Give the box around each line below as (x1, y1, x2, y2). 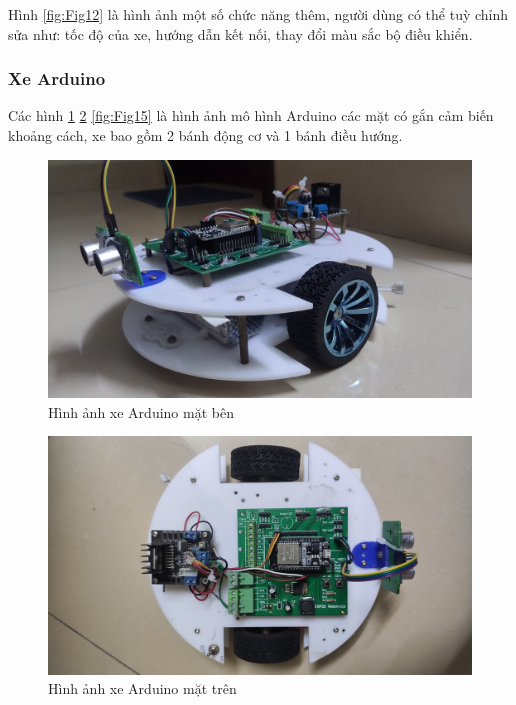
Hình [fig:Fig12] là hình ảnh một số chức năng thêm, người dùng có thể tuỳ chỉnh (8, 4, 509, 24)
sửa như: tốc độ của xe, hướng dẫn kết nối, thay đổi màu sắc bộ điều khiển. (8, 23, 473, 44)
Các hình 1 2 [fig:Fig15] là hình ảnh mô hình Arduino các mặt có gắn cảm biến (8, 105, 494, 126)
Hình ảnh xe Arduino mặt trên (48, 678, 237, 699)
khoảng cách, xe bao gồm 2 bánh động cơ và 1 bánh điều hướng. (8, 125, 403, 145)
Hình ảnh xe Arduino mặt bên (48, 401, 234, 422)
